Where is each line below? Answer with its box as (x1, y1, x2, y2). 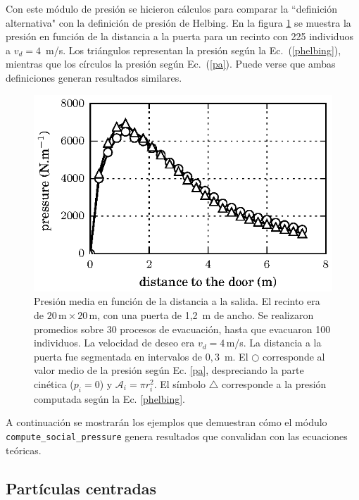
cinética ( (34, 377, 74, 392)
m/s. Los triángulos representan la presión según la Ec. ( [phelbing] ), (46, 42, 341, 57)
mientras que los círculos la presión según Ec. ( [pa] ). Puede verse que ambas (6, 56, 336, 71)
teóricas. (6, 442, 42, 457)
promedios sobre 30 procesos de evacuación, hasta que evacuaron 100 (34, 321, 331, 336)
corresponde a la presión (221, 377, 327, 392)
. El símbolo (153, 377, 206, 392)
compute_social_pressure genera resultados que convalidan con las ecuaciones (6, 429, 348, 443)
